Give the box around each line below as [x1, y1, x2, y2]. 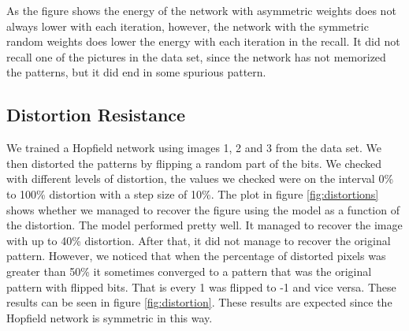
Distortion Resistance [6, 102, 186, 127]
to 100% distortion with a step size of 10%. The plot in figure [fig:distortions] [6, 185, 379, 202]
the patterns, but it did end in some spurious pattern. [6, 64, 266, 80]
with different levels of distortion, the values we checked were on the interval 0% [6, 170, 394, 187]
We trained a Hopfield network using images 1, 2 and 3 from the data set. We [6, 139, 381, 156]
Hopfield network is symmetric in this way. [6, 309, 213, 325]
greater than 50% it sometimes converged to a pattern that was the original [6, 262, 372, 279]
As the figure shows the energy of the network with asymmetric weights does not [6, 2, 396, 18]
